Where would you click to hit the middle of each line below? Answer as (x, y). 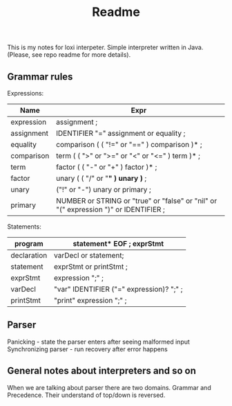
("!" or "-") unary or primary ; (104, 189)
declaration (29, 255)
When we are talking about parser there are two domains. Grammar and (109, 387)
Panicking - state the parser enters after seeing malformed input (98, 342)
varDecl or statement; (89, 255)
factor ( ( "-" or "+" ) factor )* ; (107, 167)
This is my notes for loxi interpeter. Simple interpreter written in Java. (105, 47)
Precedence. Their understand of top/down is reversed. (86, 395)
